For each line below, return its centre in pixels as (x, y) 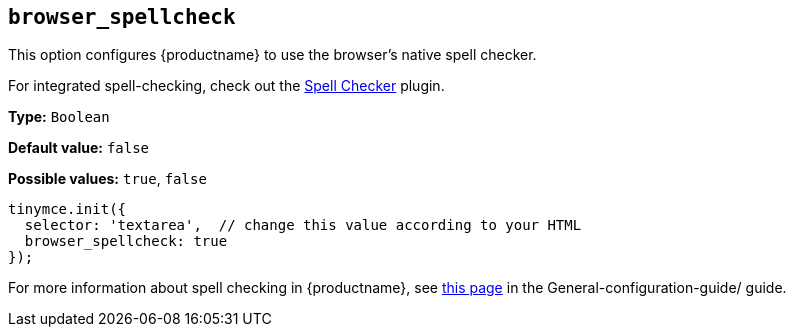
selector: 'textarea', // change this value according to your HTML (303, 225)
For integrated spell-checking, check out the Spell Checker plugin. (226, 86)
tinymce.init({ (67, 209)
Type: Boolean (59, 117)
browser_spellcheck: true (126, 241)
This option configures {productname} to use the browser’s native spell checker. (272, 55)
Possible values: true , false (107, 179)
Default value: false (79, 148)
